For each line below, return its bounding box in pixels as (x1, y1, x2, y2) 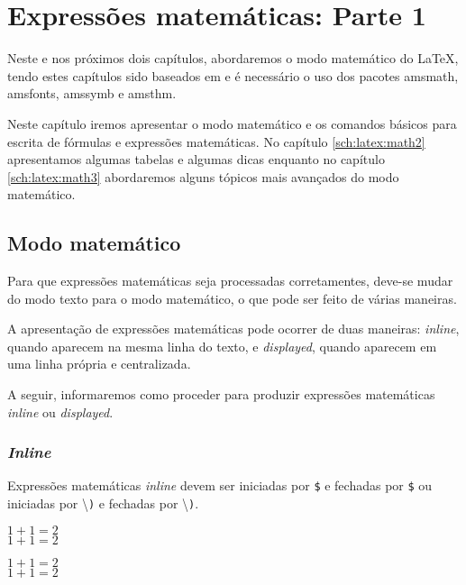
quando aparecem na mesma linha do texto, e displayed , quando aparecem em (7, 336, 437, 355)
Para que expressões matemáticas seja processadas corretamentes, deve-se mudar (7, 271, 453, 290)
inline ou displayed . (7, 402, 114, 421)
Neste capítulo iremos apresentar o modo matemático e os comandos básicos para (7, 114, 457, 133)
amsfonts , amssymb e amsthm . (7, 84, 177, 103)
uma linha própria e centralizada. (7, 354, 191, 373)
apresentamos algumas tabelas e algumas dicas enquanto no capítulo (7, 150, 385, 169)
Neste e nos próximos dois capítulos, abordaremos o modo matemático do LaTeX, (7, 49, 459, 68)
